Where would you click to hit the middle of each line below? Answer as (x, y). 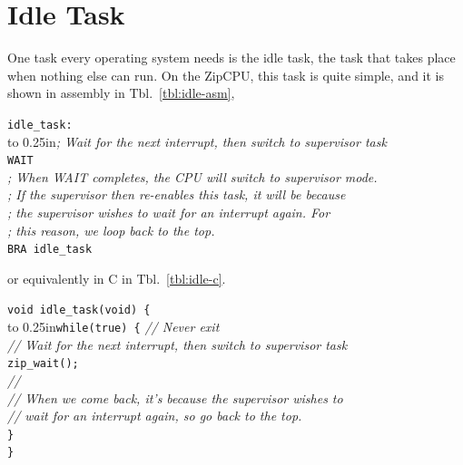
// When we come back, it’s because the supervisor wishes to (175, 397)
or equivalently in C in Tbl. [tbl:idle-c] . (117, 278)
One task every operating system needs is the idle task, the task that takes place (231, 58)
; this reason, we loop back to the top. (111, 230)
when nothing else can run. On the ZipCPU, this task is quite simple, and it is (226, 75)
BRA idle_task (50, 250)
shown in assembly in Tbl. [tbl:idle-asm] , (121, 93)
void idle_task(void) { (79, 310)
